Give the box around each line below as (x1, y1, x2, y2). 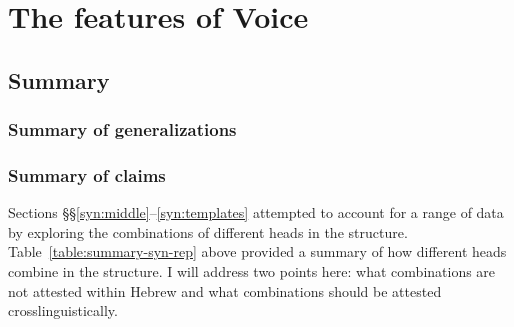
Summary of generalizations (8, 117, 237, 142)
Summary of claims (8, 162, 166, 187)
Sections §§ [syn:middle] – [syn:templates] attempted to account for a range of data (8, 202, 504, 223)
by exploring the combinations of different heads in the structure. (8, 221, 408, 242)
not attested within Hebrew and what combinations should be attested (8, 280, 442, 301)
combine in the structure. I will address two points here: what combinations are (8, 261, 496, 281)
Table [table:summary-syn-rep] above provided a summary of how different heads (8, 241, 507, 262)
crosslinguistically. (8, 300, 118, 321)
